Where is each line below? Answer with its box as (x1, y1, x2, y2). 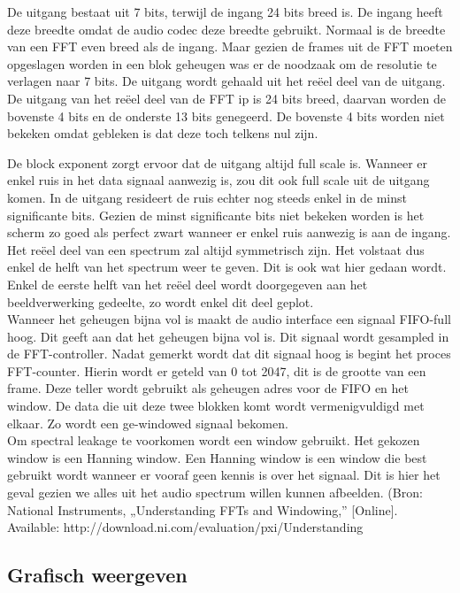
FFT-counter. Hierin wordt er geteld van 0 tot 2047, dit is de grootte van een (7, 361, 426, 380)
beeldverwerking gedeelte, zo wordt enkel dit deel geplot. (7, 292, 314, 311)
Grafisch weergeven (7, 561, 188, 589)
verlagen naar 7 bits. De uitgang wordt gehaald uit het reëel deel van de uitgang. (7, 72, 446, 90)
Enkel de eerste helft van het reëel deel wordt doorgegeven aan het (7, 274, 368, 293)
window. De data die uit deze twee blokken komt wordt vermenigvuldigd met (7, 397, 425, 415)
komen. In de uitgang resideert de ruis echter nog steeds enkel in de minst (7, 188, 407, 206)
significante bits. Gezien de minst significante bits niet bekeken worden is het (7, 205, 425, 224)
